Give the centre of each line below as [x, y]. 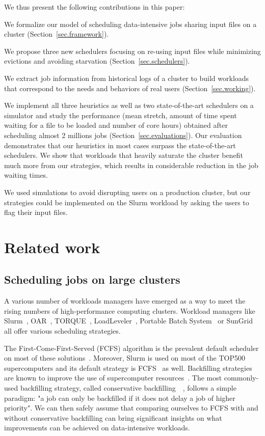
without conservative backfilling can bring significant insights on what [113, 417]
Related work [52, 247]
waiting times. [26, 175]
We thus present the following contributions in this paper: [95, 7]
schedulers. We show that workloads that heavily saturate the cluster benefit [124, 155]
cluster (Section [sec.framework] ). [57, 34]
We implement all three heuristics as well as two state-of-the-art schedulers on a [129, 105]
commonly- [241, 378]
